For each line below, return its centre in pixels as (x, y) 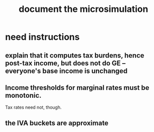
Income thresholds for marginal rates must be (77, 88)
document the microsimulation (83, 9)
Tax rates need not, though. (34, 107)
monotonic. (23, 95)
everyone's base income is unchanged (66, 71)
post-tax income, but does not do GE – (65, 63)
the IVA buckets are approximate (57, 123)
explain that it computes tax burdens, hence (75, 55)
